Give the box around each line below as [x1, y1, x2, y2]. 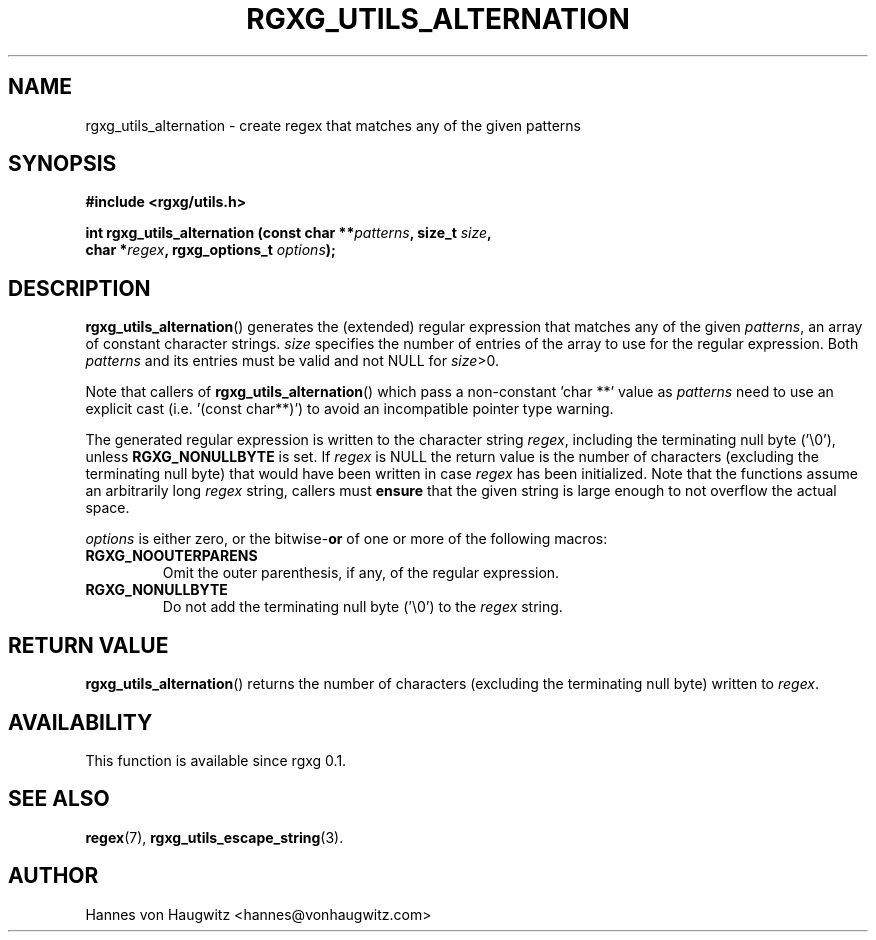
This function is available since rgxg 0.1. [85, 751, 347, 769]
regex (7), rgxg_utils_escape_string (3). [85, 828, 344, 846]
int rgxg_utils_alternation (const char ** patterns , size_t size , [85, 224, 492, 242]
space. [85, 499, 130, 517]
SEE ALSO [8, 786, 110, 812]
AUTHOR [8, 863, 99, 889]
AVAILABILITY [8, 709, 153, 735]
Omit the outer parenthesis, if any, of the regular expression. [162, 564, 560, 582]
